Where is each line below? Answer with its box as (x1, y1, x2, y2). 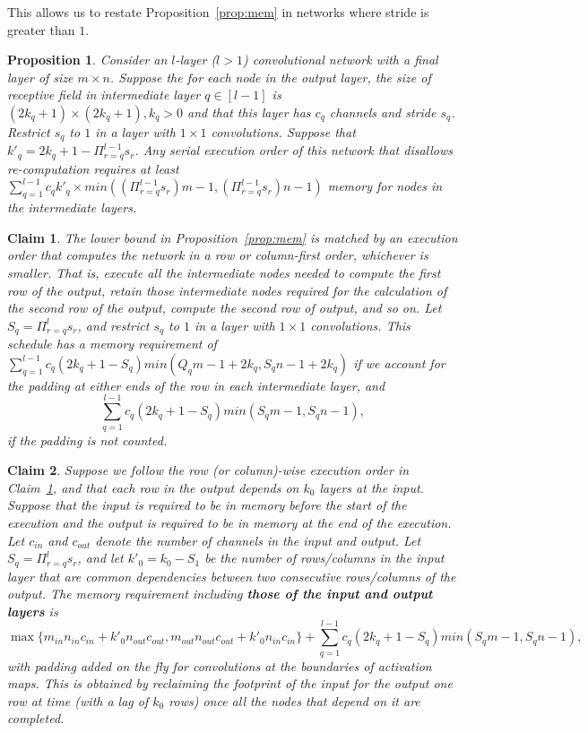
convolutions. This (310, 315, 411, 334)
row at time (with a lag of (7, 691, 149, 710)
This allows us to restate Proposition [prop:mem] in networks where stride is (7, 3, 429, 21)
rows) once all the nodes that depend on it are (169, 691, 420, 710)
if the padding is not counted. (7, 430, 168, 449)
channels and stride (329, 102, 437, 121)
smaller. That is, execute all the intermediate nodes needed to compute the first (7, 263, 441, 282)
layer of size (7, 67, 73, 86)
